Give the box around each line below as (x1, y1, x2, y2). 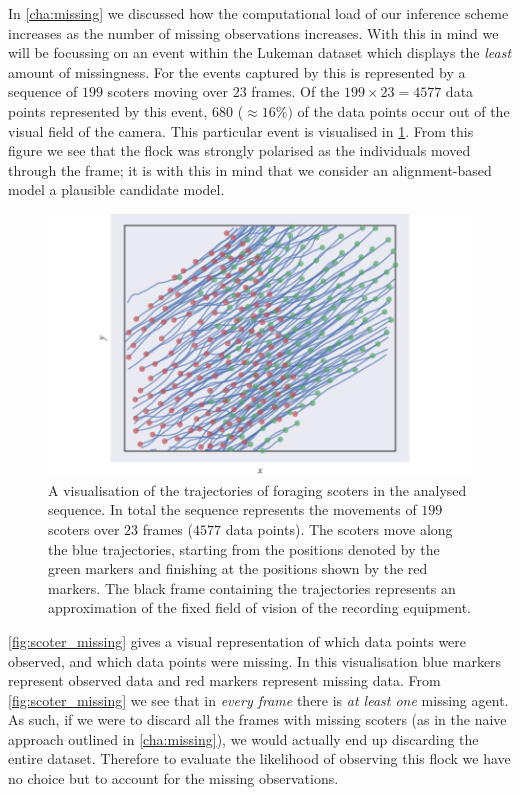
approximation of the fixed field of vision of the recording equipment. (48, 597, 471, 618)
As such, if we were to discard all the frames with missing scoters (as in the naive (8, 709, 507, 730)
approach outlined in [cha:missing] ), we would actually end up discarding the (8, 728, 479, 749)
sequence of (8, 81, 78, 102)
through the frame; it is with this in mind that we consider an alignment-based (8, 159, 492, 180)
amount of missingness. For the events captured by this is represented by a (8, 61, 466, 82)
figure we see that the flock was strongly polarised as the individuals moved (8, 140, 471, 161)
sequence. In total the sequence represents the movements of (48, 499, 417, 520)
